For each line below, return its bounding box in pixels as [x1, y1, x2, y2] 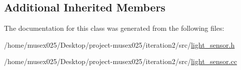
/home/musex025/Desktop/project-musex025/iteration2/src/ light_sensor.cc [4, 56, 237, 67]
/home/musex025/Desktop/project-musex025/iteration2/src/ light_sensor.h [4, 39, 235, 50]
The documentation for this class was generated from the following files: [4, 23, 224, 33]
